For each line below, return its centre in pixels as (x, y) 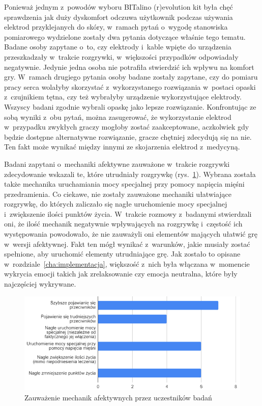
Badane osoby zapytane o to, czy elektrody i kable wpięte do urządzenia (118, 47)
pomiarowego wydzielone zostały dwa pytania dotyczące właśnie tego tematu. (125, 36)
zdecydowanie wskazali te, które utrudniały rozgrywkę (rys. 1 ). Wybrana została (130, 174)
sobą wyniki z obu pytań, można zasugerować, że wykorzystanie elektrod (118, 117)
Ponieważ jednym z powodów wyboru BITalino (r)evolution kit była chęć (119, 7)
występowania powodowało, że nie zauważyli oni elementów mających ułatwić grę (131, 234)
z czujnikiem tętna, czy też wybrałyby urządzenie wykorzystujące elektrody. (123, 97)
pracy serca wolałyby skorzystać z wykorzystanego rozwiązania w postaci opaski (130, 86)
